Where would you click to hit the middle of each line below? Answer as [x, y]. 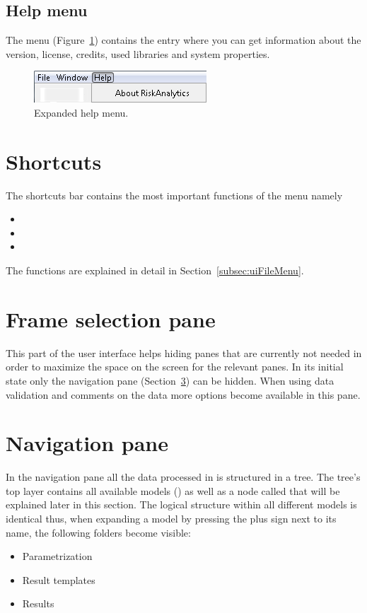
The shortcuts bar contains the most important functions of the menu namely [174, 195]
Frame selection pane [111, 319]
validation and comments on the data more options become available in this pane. [183, 394]
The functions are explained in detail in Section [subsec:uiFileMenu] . [155, 270]
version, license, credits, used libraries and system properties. [138, 53]
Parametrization [57, 556]
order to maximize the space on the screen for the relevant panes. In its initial [175, 367]
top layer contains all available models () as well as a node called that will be [173, 490]
